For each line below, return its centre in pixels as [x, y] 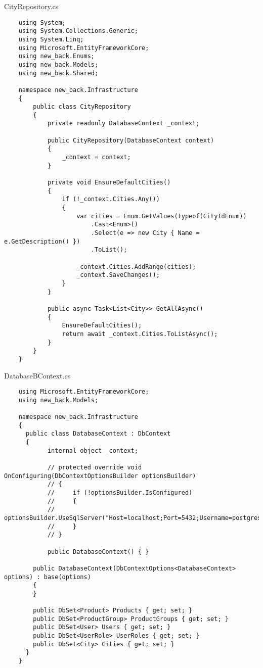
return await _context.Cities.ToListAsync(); [140, 334]
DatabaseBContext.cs [37, 375]
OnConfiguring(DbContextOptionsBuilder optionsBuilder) [100, 476]
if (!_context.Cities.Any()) [111, 199]
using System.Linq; [51, 39]
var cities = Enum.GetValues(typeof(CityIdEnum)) [162, 216]
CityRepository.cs [31, 6]
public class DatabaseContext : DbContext [98, 434]
